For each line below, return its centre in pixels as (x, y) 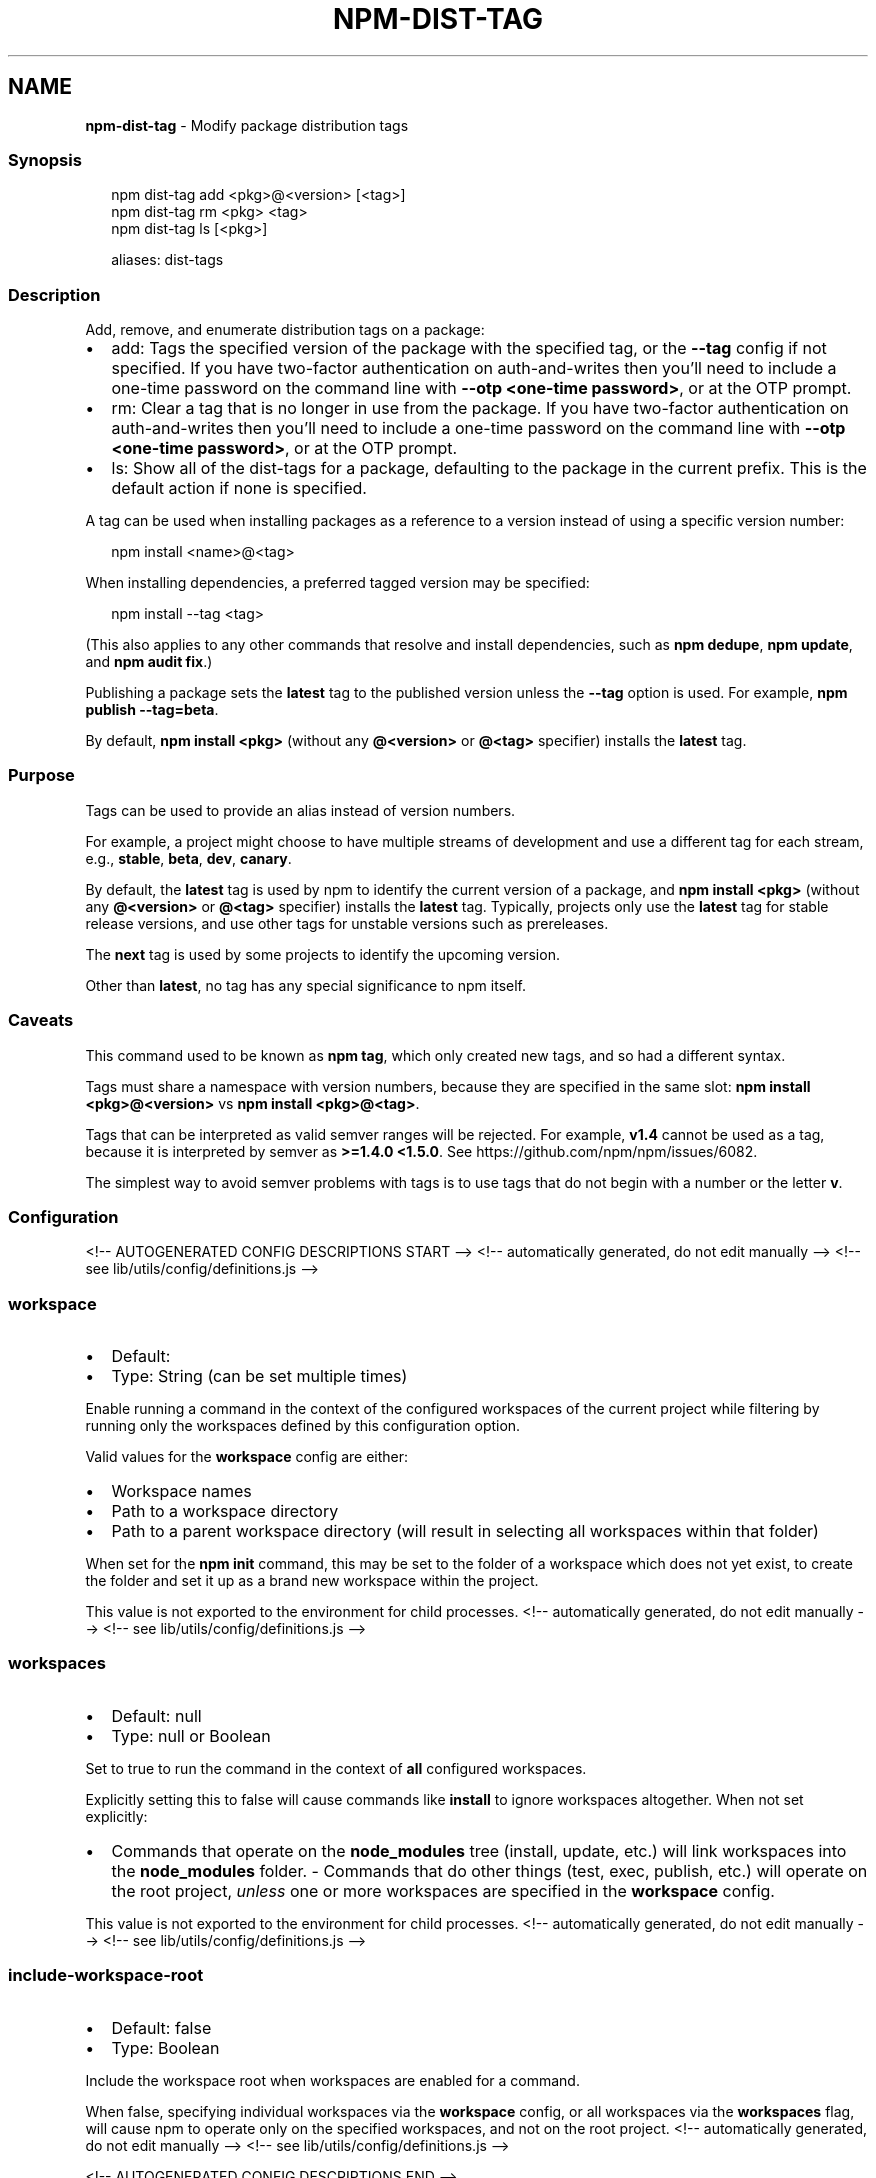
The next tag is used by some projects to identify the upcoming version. (322, 954)
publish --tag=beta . (152, 710)
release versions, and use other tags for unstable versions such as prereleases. (347, 923)
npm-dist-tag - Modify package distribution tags (247, 125)
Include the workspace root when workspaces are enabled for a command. (332, 2080)
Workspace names (181, 1491)
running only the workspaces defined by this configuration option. (303, 1426)
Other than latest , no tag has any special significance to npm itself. (305, 985)
